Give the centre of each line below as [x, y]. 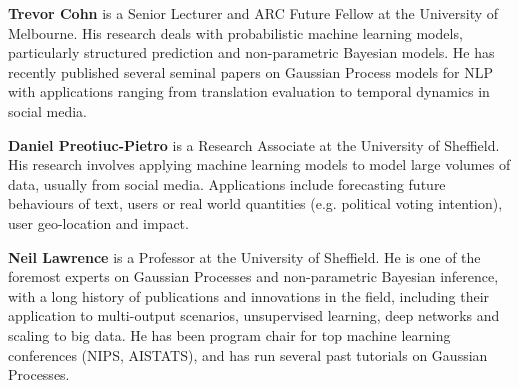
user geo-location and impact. [98, 222]
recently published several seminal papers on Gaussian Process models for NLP [250, 71]
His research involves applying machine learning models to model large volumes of [259, 164]
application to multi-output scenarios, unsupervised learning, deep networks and [254, 315]
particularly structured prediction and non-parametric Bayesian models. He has [251, 52]
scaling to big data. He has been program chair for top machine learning [229, 334]
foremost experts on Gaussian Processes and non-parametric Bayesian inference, [253, 276]
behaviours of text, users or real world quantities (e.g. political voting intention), [255, 203]
